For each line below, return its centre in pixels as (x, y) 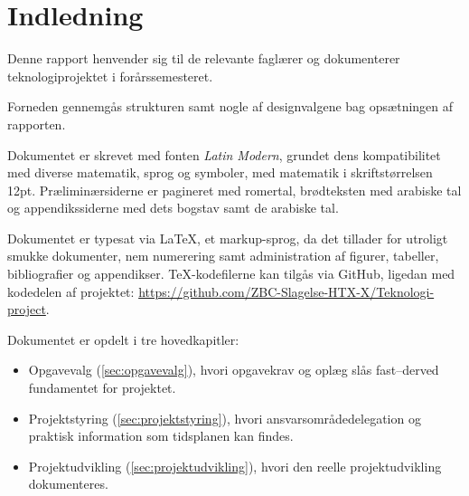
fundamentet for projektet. (102, 388)
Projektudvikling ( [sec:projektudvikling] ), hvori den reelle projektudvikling (235, 466)
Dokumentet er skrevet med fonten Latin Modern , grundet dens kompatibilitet (224, 154)
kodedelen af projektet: (71, 291)
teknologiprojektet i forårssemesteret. (110, 76)
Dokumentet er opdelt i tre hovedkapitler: (123, 339)
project (27, 309)
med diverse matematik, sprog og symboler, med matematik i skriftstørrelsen (220, 172)
